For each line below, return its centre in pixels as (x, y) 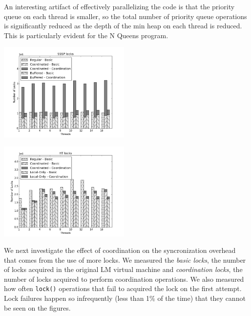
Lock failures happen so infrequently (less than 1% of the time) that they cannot (125, 298)
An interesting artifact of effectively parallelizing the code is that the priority (119, 6)
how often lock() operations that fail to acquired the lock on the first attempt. (123, 288)
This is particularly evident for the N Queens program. (86, 35)
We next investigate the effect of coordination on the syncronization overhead (120, 250)
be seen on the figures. (37, 307)
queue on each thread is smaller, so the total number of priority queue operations (125, 16)
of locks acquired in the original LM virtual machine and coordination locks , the (123, 269)
